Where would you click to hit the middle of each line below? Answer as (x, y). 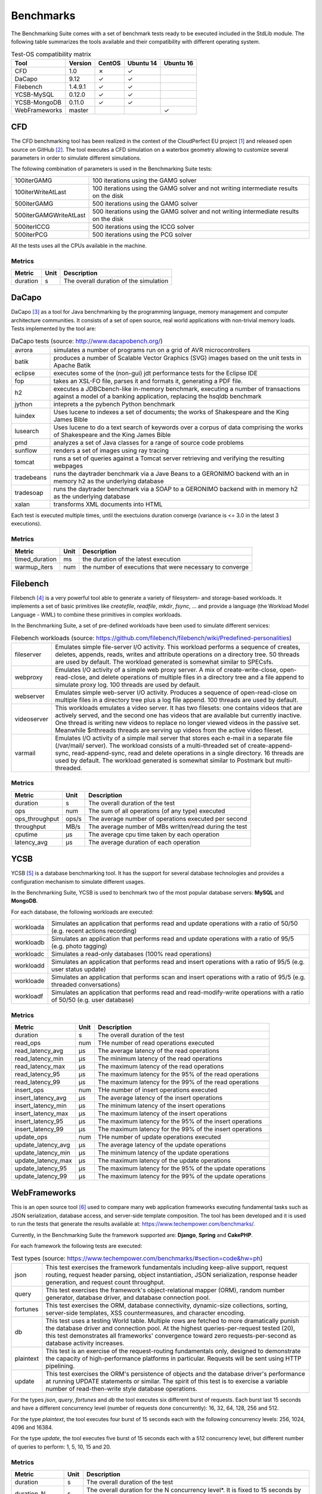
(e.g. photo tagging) (79, 946)
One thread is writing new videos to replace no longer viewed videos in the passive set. (177, 722)
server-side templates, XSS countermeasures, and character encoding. (145, 1313)
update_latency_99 (41, 1176)
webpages (68, 466)
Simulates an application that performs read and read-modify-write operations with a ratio (177, 993)
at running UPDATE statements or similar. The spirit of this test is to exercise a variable (167, 1381)
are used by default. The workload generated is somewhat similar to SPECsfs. (164, 662)
